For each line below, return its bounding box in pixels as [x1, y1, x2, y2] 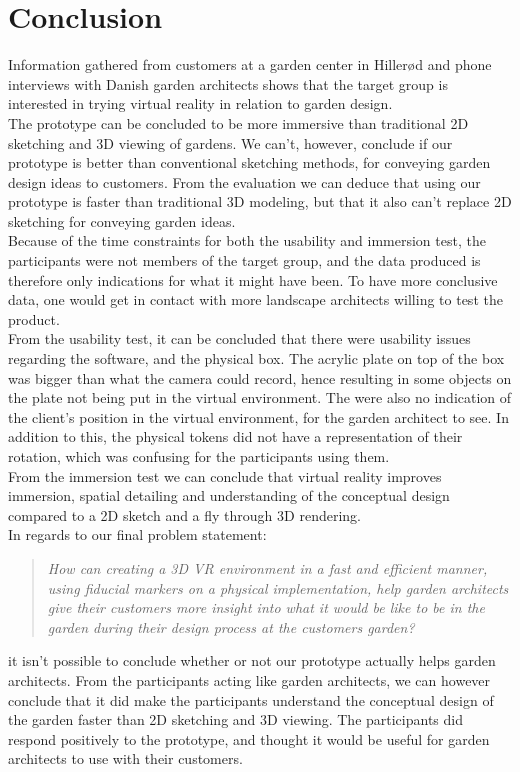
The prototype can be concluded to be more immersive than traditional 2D [8, 112, 469, 133]
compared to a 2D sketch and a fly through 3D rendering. [8, 504, 361, 525]
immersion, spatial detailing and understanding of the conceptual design [8, 485, 450, 506]
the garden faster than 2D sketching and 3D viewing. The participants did [8, 709, 463, 730]
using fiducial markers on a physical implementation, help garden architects [47, 577, 509, 598]
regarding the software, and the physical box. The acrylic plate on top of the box [8, 348, 505, 369]
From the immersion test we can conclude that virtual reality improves [8, 465, 442, 486]
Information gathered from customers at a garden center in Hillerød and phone [8, 54, 492, 75]
